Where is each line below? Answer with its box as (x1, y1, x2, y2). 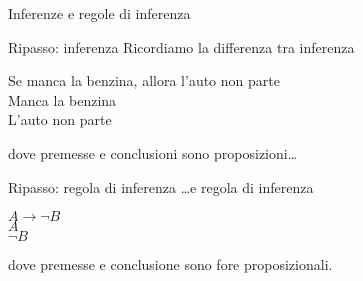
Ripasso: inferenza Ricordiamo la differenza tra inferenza (8, 36, 355, 57)
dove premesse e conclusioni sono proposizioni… (8, 142, 298, 163)
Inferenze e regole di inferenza (8, 3, 191, 23)
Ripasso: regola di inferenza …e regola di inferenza (8, 176, 314, 197)
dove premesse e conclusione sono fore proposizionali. (8, 254, 333, 275)
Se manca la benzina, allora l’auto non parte (8, 70, 280, 91)
